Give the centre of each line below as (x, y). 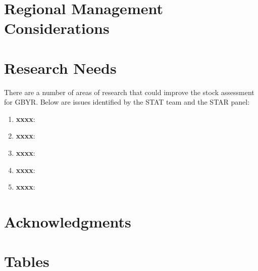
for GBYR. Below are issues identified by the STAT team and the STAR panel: (127, 102)
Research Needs (60, 67)
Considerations (57, 28)
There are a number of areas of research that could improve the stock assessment (129, 92)
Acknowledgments (68, 222)
